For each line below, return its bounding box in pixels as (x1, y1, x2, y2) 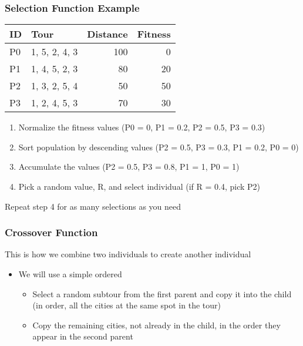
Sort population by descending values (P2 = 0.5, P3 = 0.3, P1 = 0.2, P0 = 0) (18, 140, 299, 153)
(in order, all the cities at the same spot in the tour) (32, 299, 221, 311)
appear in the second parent (32, 330, 133, 342)
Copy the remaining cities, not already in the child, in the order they (32, 318, 281, 331)
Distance (87, 27, 128, 41)
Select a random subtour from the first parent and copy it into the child (32, 287, 292, 300)
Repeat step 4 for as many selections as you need (5, 200, 181, 212)
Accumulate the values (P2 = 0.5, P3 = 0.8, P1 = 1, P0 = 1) (18, 160, 240, 173)
